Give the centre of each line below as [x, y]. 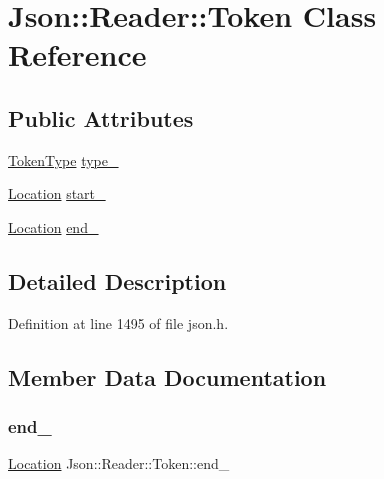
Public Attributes [101, 117]
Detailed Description [117, 280]
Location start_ [57, 193]
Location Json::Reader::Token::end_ [119, 463]
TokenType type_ [63, 159]
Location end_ [53, 226]
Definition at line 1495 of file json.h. [118, 322]
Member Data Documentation [167, 376]
